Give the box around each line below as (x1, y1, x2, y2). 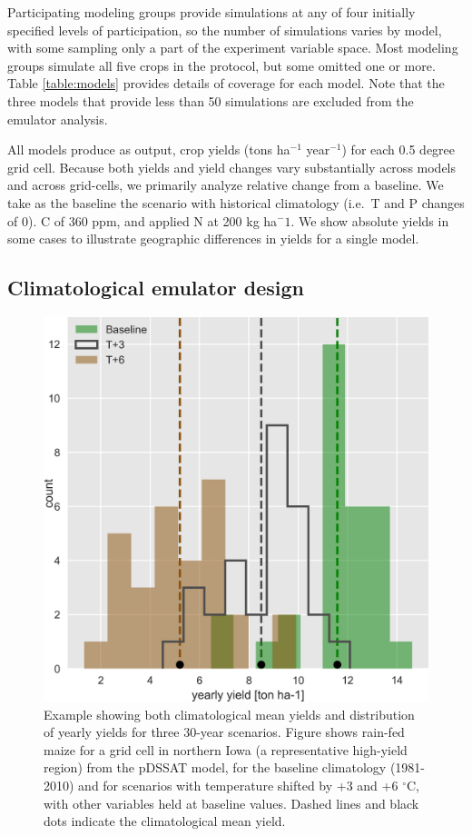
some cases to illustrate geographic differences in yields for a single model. (7, 229, 419, 248)
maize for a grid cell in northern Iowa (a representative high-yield (44, 740, 408, 759)
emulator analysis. (7, 109, 108, 128)
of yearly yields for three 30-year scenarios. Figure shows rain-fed (44, 722, 405, 741)
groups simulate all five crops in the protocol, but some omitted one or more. (7, 55, 436, 75)
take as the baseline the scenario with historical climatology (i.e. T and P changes (7, 193, 465, 212)
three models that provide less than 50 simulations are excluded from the (7, 91, 414, 110)
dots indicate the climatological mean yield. (44, 811, 286, 831)
